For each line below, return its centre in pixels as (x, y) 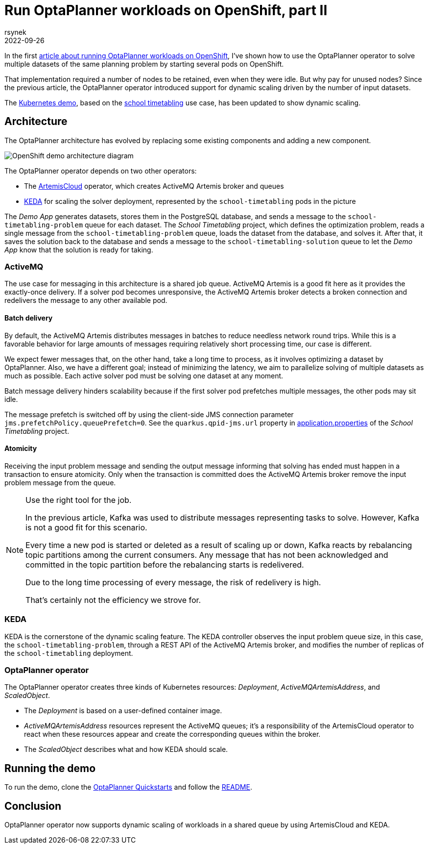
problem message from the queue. (60, 482)
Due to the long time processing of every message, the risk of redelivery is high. (173, 582)
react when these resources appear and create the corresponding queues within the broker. (172, 734)
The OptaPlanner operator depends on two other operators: (101, 171)
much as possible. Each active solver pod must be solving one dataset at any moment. (144, 375)
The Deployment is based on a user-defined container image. (123, 711)
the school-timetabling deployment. (69, 653)
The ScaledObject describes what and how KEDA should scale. (126, 749)
